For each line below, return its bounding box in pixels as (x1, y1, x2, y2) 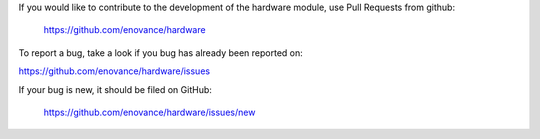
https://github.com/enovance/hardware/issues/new (43, 106, 256, 118)
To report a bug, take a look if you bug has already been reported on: (18, 46, 304, 59)
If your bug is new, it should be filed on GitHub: (18, 83, 212, 95)
